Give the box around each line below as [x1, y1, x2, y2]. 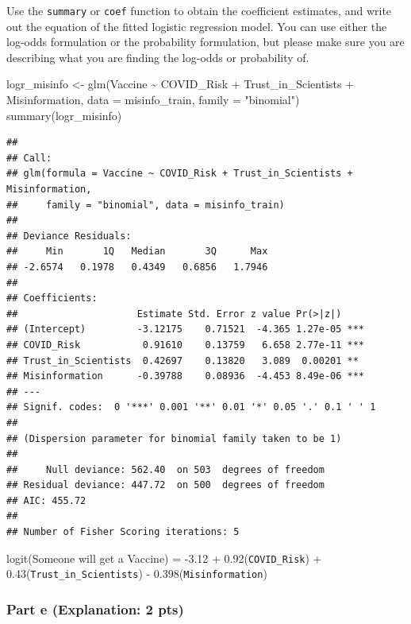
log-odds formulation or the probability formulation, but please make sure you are [6, 33, 405, 50]
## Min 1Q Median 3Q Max [6, 246, 268, 258]
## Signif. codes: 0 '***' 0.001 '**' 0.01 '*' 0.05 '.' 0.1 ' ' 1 [6, 401, 376, 413]
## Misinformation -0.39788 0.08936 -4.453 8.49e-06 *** [6, 370, 365, 382]
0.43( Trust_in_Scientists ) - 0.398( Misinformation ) [6, 565, 267, 582]
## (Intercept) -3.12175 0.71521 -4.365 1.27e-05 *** [6, 324, 365, 335]
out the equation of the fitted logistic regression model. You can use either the [6, 17, 387, 34]
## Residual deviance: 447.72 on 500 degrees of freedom [6, 479, 325, 491]
